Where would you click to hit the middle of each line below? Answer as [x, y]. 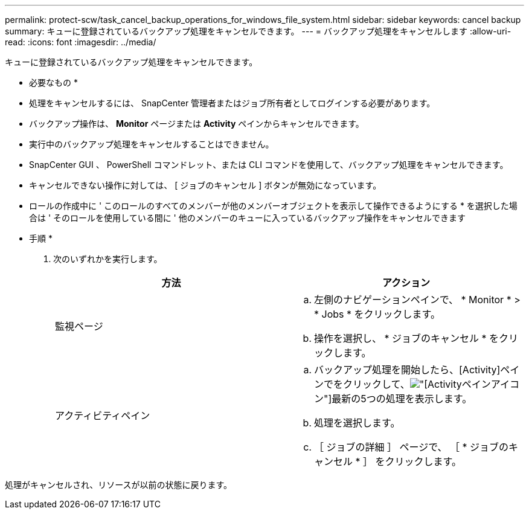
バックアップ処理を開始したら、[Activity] [407, 370]
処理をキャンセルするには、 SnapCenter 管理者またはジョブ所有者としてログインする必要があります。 [232, 103]
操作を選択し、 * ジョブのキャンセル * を [407, 338]
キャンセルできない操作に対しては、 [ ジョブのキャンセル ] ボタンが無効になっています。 [205, 185]
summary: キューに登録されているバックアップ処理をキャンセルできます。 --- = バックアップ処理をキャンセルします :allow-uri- [258, 31]
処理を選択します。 [357, 423]
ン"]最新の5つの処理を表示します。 [393, 399]
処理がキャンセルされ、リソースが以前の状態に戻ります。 [119, 485]
